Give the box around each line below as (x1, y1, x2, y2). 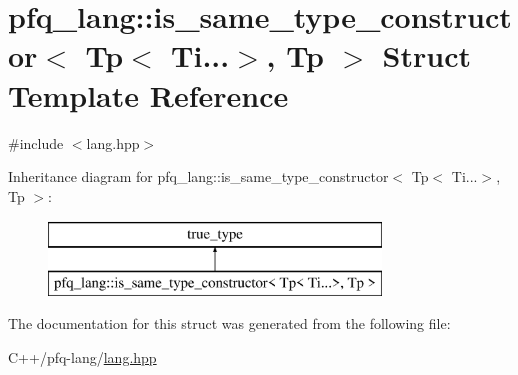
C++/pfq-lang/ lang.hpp (8, 347, 157, 368)
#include (8, 132, 64, 153)
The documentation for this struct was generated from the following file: (8, 313, 451, 334)
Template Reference (8, 74, 289, 115)
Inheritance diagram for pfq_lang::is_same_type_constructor (8, 166, 389, 187)
